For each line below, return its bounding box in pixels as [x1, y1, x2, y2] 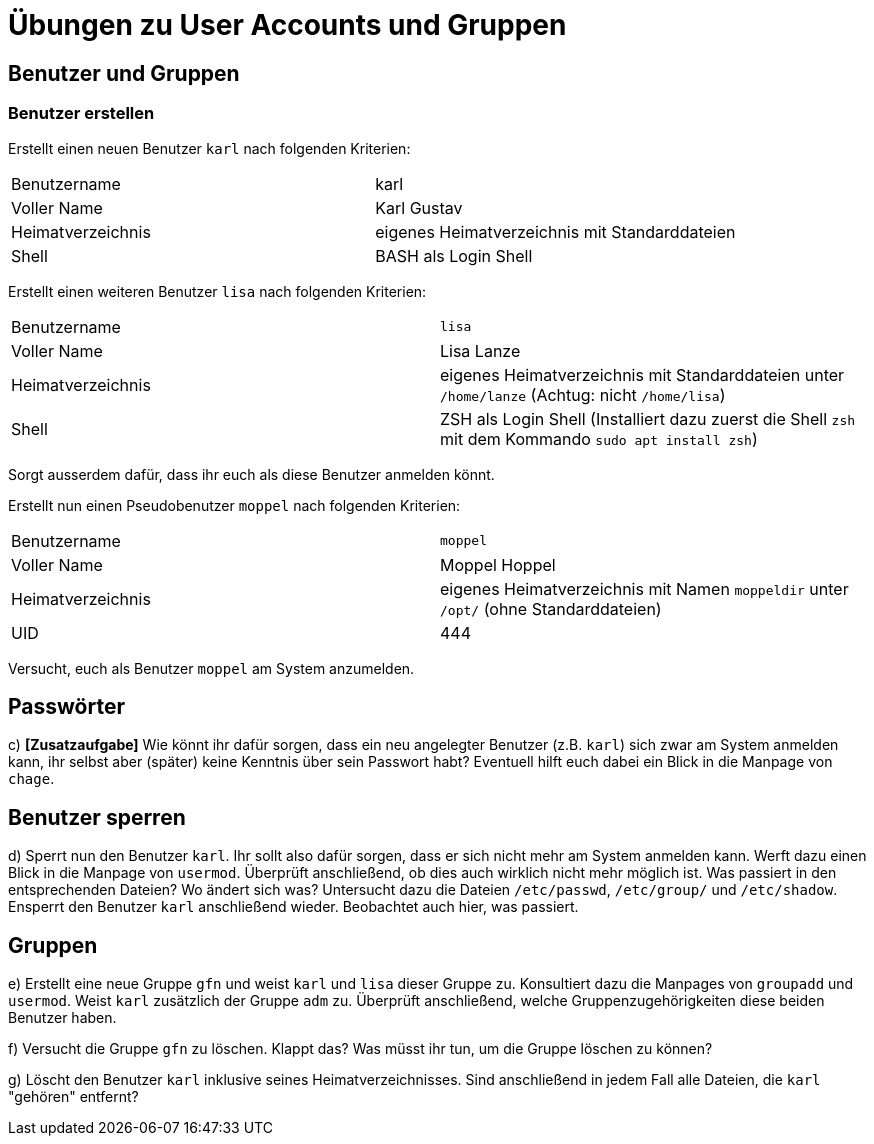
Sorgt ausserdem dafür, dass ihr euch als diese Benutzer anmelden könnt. [8, 465, 495, 483]
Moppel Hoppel [440, 554, 556, 575]
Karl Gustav [375, 197, 463, 218]
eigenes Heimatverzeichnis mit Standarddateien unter [440, 364, 845, 385]
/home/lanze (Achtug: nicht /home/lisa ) [440, 384, 726, 405]
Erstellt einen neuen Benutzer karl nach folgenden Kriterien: [8, 139, 411, 157]
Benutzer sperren [8, 804, 186, 830]
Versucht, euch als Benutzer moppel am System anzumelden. [8, 659, 415, 677]
